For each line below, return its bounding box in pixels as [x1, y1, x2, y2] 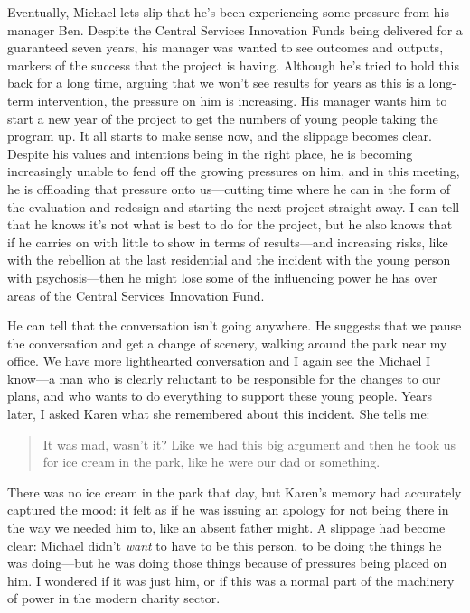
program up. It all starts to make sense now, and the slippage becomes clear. [7, 126, 432, 145]
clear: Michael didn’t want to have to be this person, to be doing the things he [7, 535, 442, 554]
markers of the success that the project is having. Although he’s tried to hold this [7, 55, 460, 74]
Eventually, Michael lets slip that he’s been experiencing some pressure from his [7, 3, 449, 21]
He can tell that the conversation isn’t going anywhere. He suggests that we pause [7, 316, 462, 335]
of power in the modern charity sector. [7, 589, 221, 608]
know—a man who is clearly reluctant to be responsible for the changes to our [7, 368, 441, 387]
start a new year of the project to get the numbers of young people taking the [7, 108, 438, 127]
